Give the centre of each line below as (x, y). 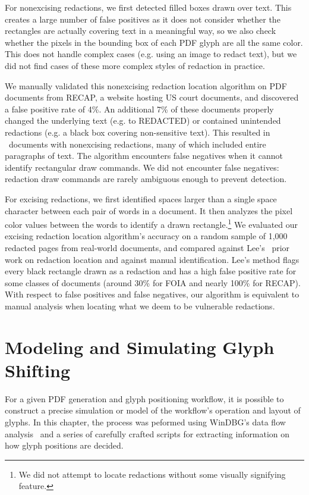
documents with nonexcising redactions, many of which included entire (137, 144)
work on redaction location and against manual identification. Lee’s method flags (152, 259)
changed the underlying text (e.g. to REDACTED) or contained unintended (143, 120)
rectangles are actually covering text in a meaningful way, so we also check (141, 31)
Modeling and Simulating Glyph (140, 347)
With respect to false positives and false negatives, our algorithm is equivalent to (152, 294)
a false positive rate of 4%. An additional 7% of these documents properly (139, 109)
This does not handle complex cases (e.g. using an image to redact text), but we (151, 54)
